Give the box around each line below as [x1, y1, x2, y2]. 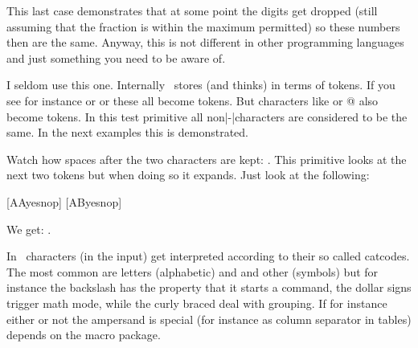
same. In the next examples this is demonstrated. [6, 124, 248, 141]
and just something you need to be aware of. [6, 49, 226, 66]
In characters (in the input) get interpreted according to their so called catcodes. [6, 248, 410, 264]
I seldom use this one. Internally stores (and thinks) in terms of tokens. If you [6, 76, 395, 93]
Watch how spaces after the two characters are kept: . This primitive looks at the [6, 150, 407, 167]
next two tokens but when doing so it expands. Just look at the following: [6, 166, 370, 183]
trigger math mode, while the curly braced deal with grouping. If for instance [6, 294, 387, 311]
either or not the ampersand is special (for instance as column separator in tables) [6, 310, 412, 327]
